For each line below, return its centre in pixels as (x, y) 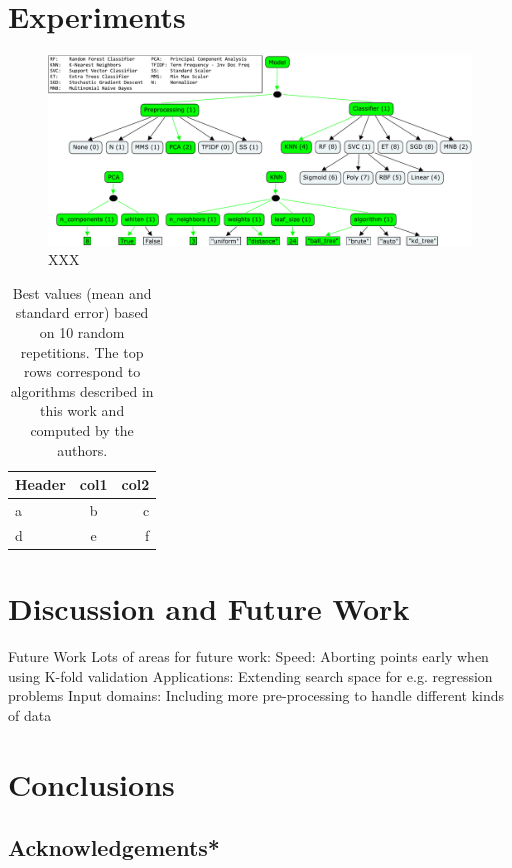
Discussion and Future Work (209, 608)
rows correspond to (82, 371)
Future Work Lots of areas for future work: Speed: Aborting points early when (248, 656)
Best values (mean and (82, 292)
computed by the (82, 429)
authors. (82, 449)
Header (40, 484)
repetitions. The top (82, 351)
